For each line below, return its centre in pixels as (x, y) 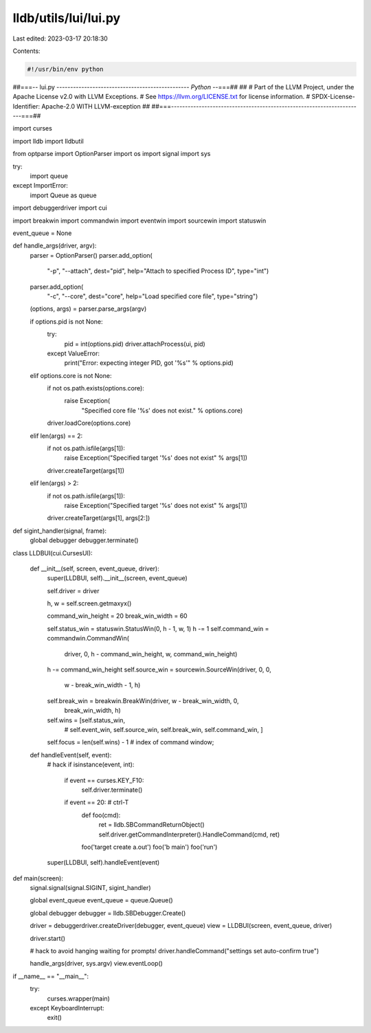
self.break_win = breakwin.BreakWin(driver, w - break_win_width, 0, (143, 700)
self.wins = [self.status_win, (86, 720)
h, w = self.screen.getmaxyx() (89, 603)
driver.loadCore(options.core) (89, 423)
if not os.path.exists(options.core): (95, 388)
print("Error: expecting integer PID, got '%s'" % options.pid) (149, 363)
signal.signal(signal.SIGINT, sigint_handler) (90, 888)
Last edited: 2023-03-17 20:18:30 (60, 38)
